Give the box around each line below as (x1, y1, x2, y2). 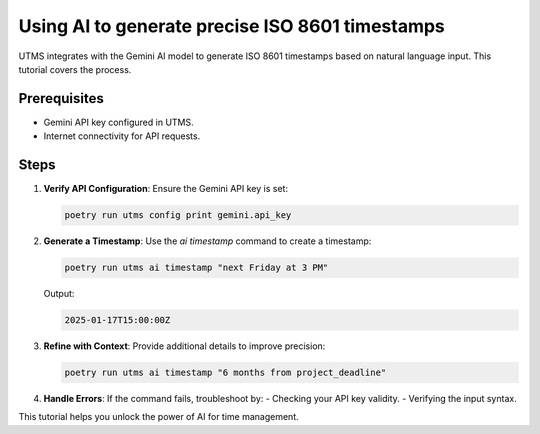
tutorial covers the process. (18, 63, 132, 75)
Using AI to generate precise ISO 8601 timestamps (18, 15, 445, 37)
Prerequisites (18, 90, 104, 107)
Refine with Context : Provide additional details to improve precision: (43, 340, 326, 352)
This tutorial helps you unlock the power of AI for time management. (18, 411, 299, 423)
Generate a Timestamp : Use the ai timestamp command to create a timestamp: (43, 235, 372, 247)
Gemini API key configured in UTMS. (43, 116, 194, 128)
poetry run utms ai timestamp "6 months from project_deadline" (64, 367, 387, 379)
